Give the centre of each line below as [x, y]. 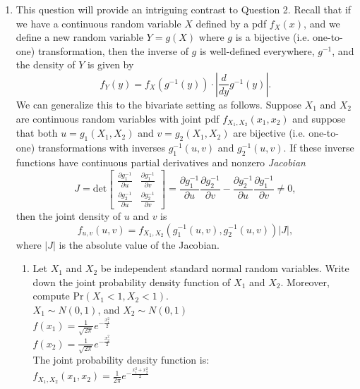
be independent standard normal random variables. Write [225, 268]
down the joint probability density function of [132, 282]
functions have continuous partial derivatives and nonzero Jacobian [161, 162]
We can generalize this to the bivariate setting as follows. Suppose [158, 104]
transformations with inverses [102, 148]
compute [51, 296]
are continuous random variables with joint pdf [118, 118]
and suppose [319, 118]
